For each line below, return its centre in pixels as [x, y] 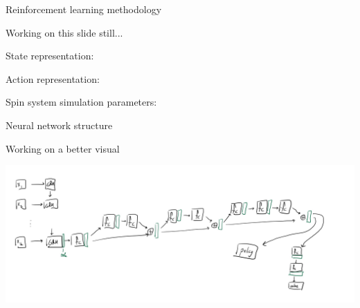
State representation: [50, 56]
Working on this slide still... [64, 32]
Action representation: [53, 78]
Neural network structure [59, 125]
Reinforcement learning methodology [84, 9]
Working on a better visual [63, 148]
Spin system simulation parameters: [81, 102]
